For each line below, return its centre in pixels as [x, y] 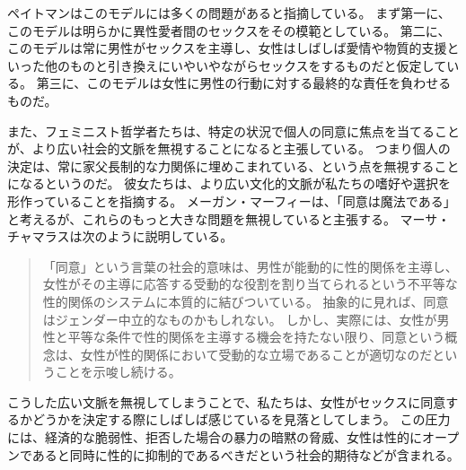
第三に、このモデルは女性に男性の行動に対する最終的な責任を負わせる [244, 83]
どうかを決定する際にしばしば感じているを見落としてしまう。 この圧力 [241, 419]
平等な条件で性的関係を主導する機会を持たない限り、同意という [256, 337]
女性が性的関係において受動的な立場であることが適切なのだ [256, 354]
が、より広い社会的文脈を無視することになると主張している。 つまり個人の [229, 148]
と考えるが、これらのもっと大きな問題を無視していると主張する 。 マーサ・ [229, 218]
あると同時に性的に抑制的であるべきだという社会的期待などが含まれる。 [246, 454]
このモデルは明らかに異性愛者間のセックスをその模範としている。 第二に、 [229, 30]
